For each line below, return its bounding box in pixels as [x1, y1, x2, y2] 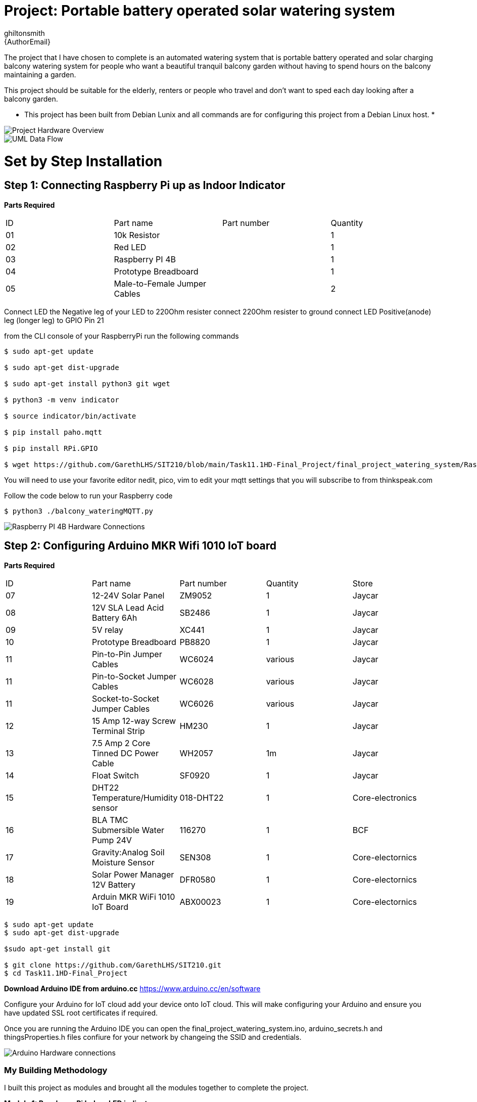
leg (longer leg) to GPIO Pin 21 [4, 315, 104, 325]
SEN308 [179, 852, 211, 862]
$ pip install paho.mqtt [4, 428, 102, 436]
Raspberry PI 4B [114, 254, 176, 264]
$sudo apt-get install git [4, 944, 111, 953]
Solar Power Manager [91, 869, 174, 880]
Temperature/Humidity [91, 792, 178, 803]
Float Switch [91, 770, 139, 780]
